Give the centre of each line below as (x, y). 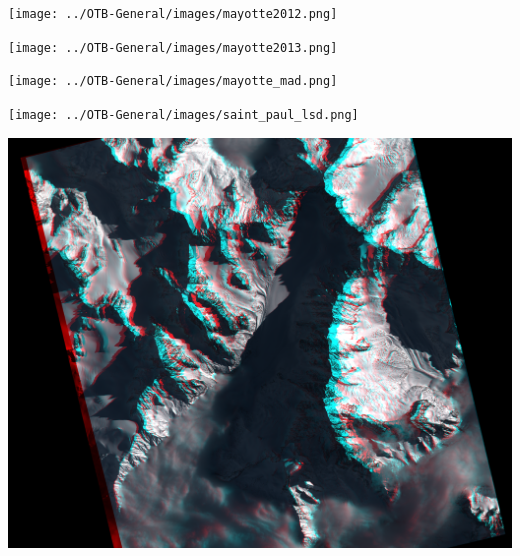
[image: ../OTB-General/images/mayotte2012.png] (173, 14)
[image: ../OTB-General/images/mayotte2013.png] (173, 47)
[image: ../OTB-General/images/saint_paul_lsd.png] (183, 114)
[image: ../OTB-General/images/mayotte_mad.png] (173, 81)
